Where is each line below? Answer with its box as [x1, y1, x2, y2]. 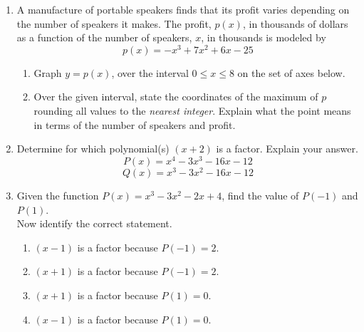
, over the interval [111, 65, 189, 80]
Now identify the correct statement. [16, 216, 172, 231]
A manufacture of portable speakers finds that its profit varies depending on [16, 2, 350, 16]
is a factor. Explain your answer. [216, 141, 358, 156]
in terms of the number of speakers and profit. [33, 117, 236, 132]
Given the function [16, 187, 99, 202]
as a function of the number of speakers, [16, 30, 192, 45]
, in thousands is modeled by [201, 30, 326, 45]
